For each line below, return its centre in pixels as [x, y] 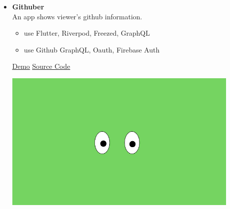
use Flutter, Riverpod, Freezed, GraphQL [87, 33]
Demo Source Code [41, 66]
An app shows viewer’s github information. [77, 16]
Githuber [28, 6]
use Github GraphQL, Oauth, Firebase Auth [92, 49]
